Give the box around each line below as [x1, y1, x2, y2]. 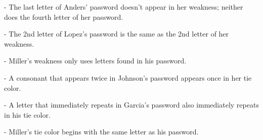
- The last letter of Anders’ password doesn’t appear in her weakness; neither [4, 2, 243, 12]
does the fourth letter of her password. [4, 11, 123, 22]
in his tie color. [4, 109, 51, 120]
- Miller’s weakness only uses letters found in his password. [4, 55, 187, 66]
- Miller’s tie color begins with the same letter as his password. [4, 126, 199, 137]
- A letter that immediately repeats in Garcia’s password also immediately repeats [4, 99, 259, 110]
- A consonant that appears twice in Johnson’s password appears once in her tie [4, 72, 252, 83]
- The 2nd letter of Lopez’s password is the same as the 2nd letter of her [4, 28, 229, 39]
